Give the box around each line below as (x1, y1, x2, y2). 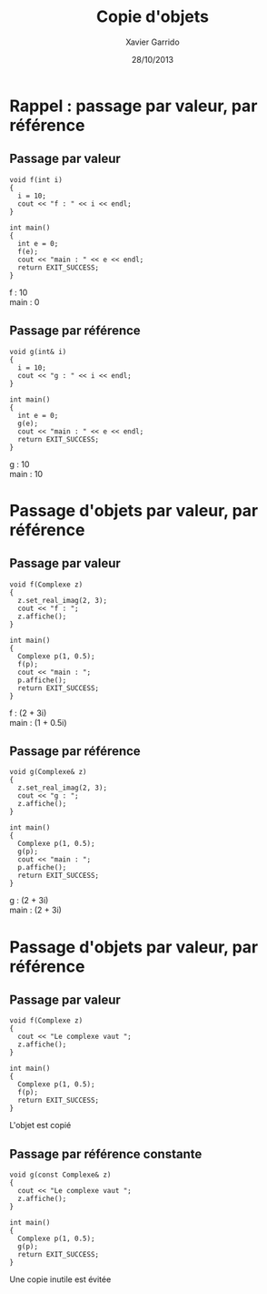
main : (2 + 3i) (9, 904, 62, 916)
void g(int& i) (9, 347, 67, 356)
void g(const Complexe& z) (9, 1170, 112, 1180)
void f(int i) (9, 175, 64, 184)
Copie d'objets (96, 6, 209, 27)
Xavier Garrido (125, 36, 180, 47)
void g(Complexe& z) (9, 768, 88, 777)
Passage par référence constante (9, 1146, 203, 1162)
